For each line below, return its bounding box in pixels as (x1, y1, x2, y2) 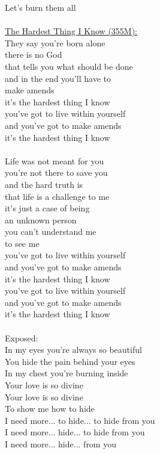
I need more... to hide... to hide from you (5, 414, 155, 426)
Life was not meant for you (5, 154, 104, 167)
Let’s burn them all (5, 1, 76, 13)
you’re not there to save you (5, 166, 108, 179)
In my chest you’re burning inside (5, 367, 128, 379)
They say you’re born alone (5, 36, 105, 49)
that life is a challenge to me (5, 190, 110, 202)
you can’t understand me (5, 225, 96, 238)
